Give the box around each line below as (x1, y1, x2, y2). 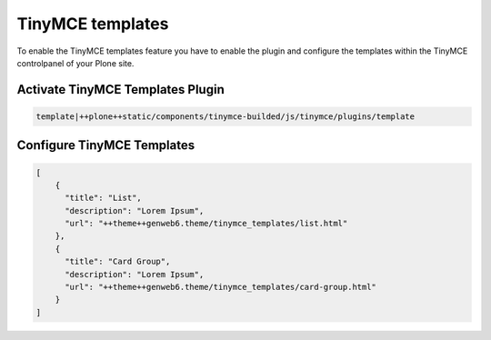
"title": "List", (65, 193, 143, 204)
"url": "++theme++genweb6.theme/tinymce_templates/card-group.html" (65, 282, 377, 293)
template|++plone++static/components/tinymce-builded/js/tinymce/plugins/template (35, 111, 416, 122)
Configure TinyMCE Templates (16, 137, 195, 154)
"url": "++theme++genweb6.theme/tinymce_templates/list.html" (65, 218, 348, 229)
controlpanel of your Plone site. (16, 57, 135, 68)
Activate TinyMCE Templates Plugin (16, 82, 225, 97)
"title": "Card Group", (65, 256, 171, 267)
